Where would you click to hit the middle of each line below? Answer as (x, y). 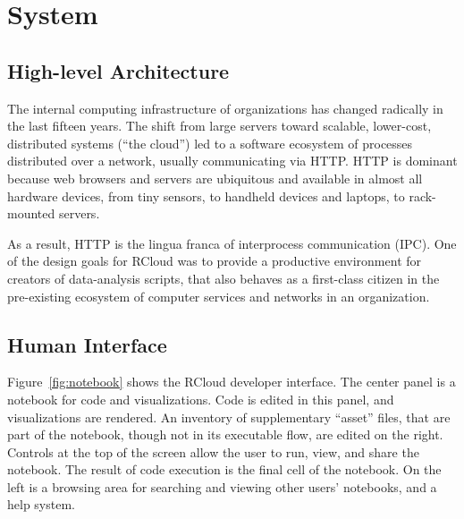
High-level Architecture (118, 70)
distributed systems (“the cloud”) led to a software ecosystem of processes (210, 143)
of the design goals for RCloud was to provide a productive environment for (215, 261)
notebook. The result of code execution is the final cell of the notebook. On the (224, 469)
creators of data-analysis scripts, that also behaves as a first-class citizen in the (224, 278)
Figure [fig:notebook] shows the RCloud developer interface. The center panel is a (232, 382)
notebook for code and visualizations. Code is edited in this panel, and (201, 399)
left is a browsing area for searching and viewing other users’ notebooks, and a (222, 486)
